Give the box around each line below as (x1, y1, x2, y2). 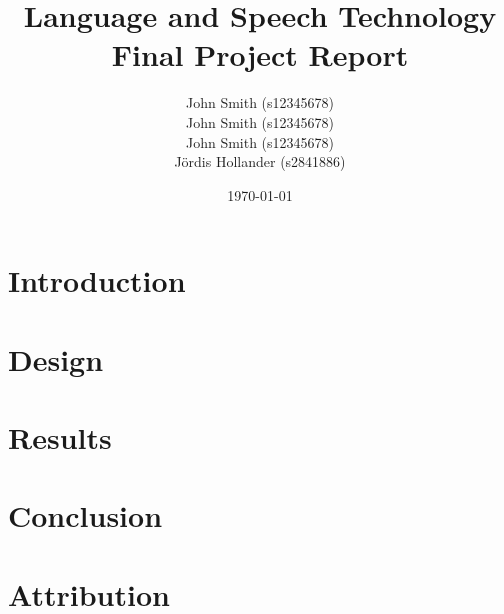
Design (8, 338, 104, 379)
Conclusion (8, 495, 163, 536)
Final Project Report (111, 34, 409, 75)
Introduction (8, 260, 186, 301)
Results (8, 417, 112, 458)
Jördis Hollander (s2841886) (174, 151, 346, 172)
